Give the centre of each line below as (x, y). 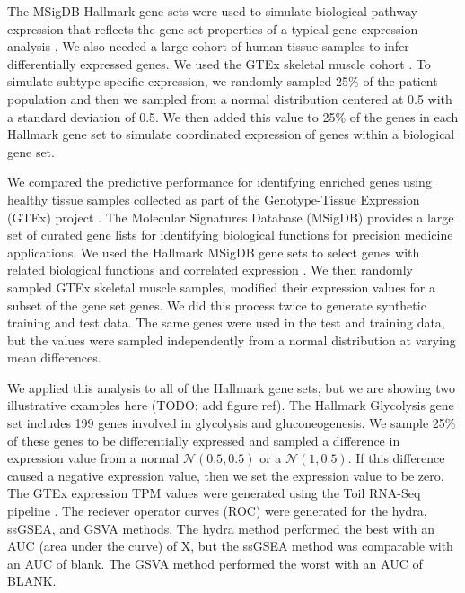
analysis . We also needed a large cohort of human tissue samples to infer (208, 46)
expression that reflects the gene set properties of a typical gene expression (213, 28)
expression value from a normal (93, 458)
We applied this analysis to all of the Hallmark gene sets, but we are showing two (232, 387)
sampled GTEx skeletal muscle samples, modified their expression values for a (221, 287)
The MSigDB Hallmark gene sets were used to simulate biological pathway (212, 11)
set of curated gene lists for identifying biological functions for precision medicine (230, 235)
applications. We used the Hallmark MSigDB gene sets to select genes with (214, 252)
